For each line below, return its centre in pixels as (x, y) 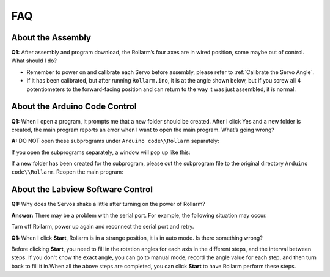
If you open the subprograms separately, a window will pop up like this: (101, 152)
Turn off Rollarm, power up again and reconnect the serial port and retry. (103, 227)
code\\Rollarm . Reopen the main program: (67, 172)
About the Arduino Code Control (74, 107)
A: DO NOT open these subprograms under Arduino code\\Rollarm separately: (115, 141)
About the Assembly (51, 38)
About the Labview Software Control (82, 190)
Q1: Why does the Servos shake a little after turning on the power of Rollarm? (108, 204)
